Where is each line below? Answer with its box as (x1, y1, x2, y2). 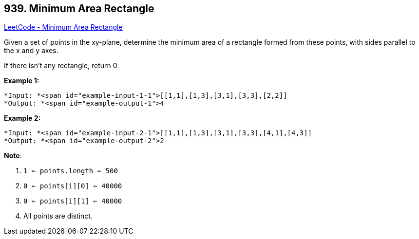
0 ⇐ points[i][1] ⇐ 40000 (23, 197, 122, 205)
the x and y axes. (4, 46, 58, 55)
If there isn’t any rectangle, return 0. (4, 61, 119, 70)
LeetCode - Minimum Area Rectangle (4, 23, 123, 32)
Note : (4, 151, 22, 160)
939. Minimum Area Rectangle (4, 2, 154, 15)
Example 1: (4, 76, 39, 85)
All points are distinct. (23, 212, 93, 221)
